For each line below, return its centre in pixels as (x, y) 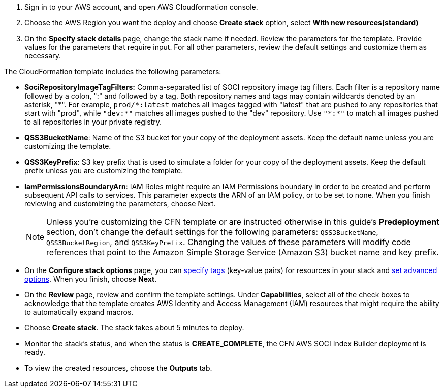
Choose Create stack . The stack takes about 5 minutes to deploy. (134, 328)
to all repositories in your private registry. (93, 122)
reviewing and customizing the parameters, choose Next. (120, 204)
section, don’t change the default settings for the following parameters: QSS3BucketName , (212, 232)
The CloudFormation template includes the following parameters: (113, 71)
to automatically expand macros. (79, 312)
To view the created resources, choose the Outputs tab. (118, 368)
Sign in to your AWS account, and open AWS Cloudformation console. (141, 7)
